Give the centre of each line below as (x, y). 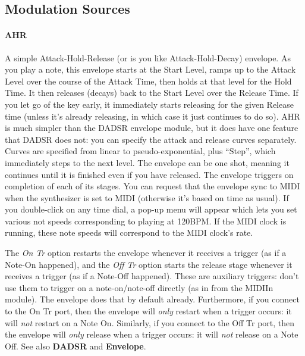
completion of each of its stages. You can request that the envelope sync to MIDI (152, 186)
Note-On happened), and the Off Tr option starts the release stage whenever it (149, 264)
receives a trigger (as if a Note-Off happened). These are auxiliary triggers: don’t (152, 276)
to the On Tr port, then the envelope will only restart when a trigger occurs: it (148, 311)
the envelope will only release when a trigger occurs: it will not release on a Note (152, 334)
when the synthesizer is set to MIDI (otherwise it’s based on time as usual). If (147, 197)
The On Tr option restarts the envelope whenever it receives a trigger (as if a (146, 253)
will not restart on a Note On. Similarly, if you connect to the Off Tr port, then (150, 322)
